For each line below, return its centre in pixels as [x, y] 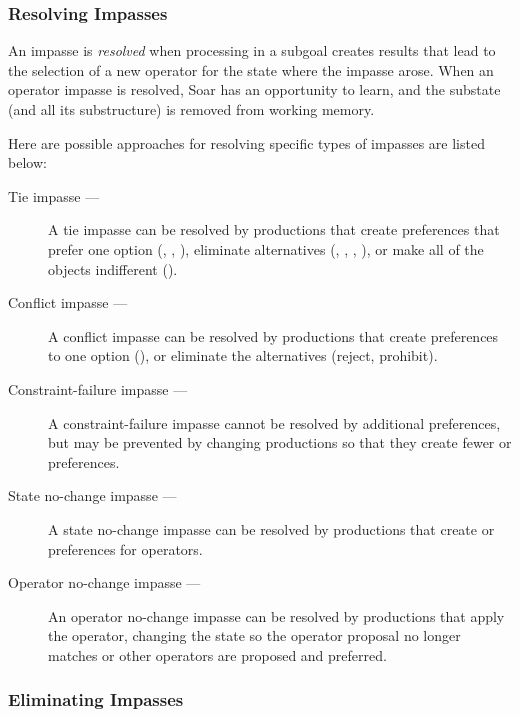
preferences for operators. [125, 548]
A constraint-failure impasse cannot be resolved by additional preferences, [274, 422]
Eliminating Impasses [96, 699]
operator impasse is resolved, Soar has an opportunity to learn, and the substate [254, 89]
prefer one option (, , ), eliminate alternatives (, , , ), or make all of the [266, 248]
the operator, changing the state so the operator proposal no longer [254, 635]
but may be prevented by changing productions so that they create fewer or [280, 442]
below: [27, 162]
